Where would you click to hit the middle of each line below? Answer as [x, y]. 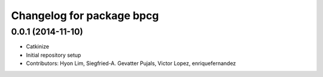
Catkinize [38, 47]
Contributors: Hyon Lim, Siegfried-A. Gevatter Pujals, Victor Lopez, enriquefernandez [131, 63]
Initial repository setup [54, 55]
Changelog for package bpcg [85, 16]
